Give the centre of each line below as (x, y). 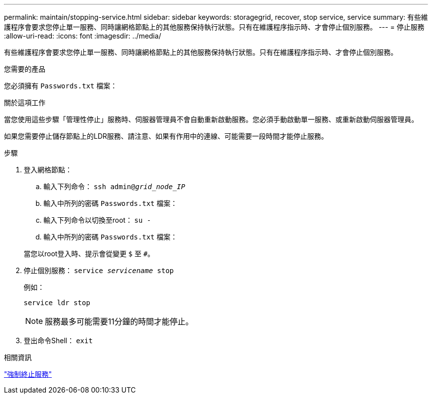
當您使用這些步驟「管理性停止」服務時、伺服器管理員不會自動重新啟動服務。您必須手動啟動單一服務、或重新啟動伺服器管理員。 (211, 119)
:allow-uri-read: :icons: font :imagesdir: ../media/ (83, 36)
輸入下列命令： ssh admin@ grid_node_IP (114, 186)
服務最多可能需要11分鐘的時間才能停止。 (119, 321)
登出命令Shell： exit (58, 340)
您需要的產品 (25, 69)
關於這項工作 (25, 102)
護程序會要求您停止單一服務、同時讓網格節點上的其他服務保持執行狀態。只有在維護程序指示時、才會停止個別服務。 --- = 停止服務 (214, 27)
